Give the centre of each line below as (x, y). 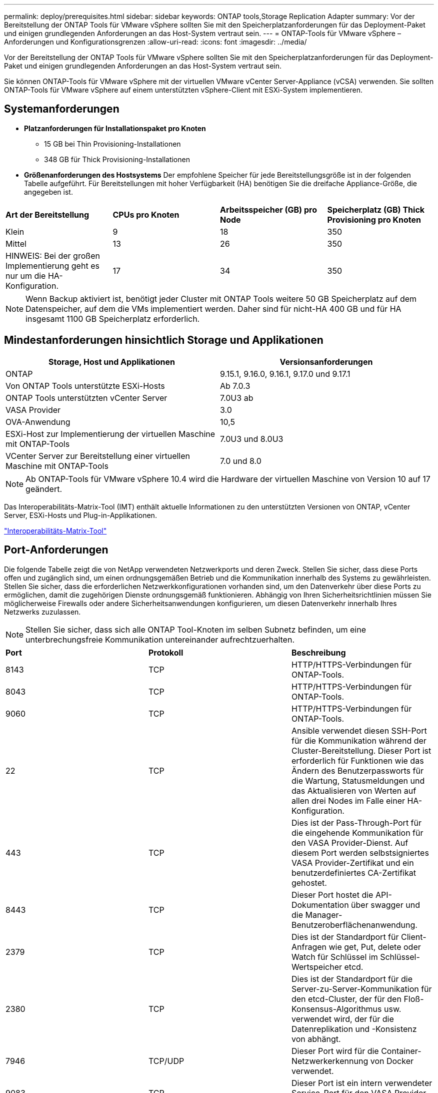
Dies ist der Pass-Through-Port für (356, 823)
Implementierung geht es (52, 265)
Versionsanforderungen (326, 362)
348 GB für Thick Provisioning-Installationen (117, 159)
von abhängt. (316, 1039)
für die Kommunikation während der (359, 740)
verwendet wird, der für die (342, 1019)
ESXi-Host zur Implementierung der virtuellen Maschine (110, 434)
